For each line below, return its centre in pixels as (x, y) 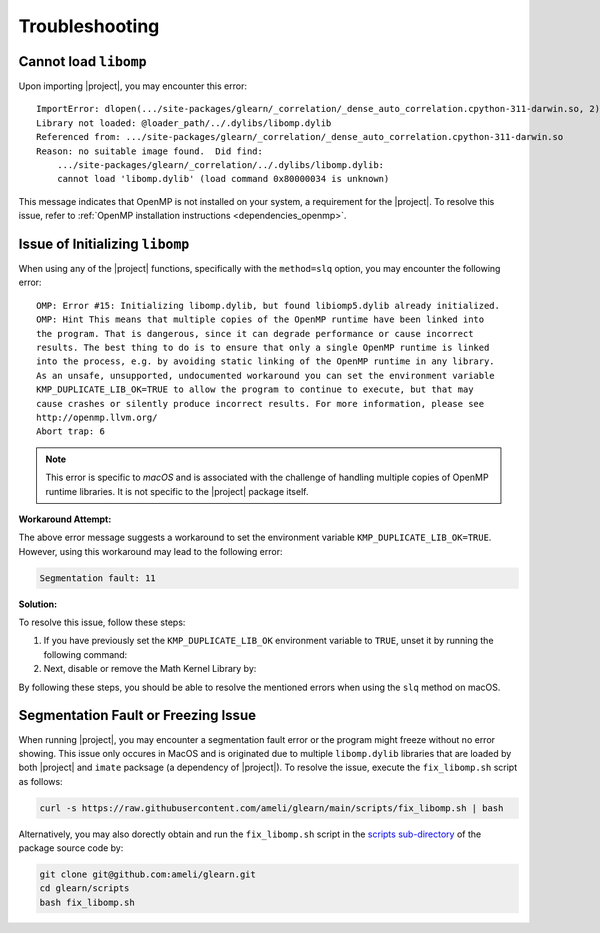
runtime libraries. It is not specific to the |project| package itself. (177, 491)
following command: (85, 654)
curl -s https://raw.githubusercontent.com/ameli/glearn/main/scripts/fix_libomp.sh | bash (271, 808)
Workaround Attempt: (65, 519)
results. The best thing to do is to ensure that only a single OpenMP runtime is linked (263, 348)
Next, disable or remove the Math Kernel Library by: (150, 669)
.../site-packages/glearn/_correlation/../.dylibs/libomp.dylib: (220, 165)
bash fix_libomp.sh (87, 902)
